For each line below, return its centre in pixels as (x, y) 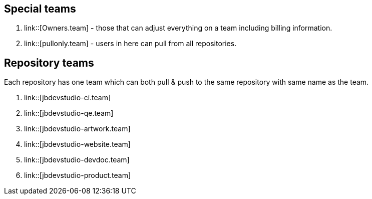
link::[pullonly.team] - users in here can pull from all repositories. (130, 44)
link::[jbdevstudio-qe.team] (69, 113)
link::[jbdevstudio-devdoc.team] (77, 160)
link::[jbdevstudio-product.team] (78, 175)
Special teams (40, 9)
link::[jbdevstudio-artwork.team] (77, 129)
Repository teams (49, 63)
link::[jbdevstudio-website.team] (77, 144)
